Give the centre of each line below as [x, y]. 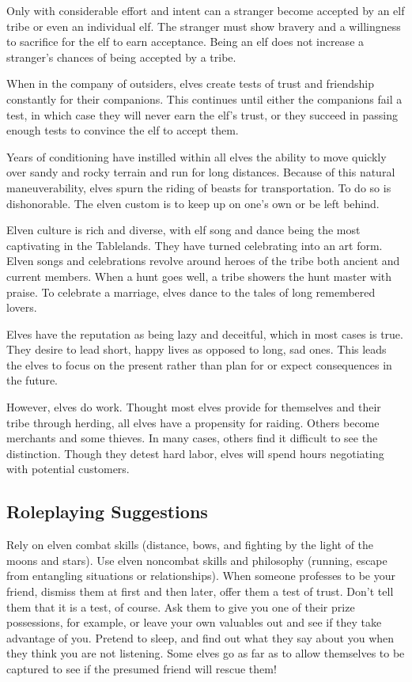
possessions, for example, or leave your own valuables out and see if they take [194, 622]
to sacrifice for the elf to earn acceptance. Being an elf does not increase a [185, 42]
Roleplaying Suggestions [107, 511]
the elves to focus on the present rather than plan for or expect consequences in [199, 364]
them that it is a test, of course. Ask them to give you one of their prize [181, 606]
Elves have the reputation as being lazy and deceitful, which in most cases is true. [205, 333]
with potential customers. [68, 469]
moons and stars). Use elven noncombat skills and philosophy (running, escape [197, 560]
